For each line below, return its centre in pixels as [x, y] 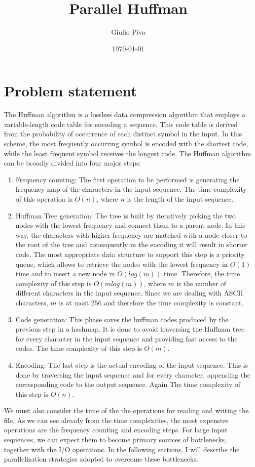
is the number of [201, 283]
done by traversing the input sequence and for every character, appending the [133, 374]
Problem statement [71, 91]
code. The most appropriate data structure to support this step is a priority [130, 254]
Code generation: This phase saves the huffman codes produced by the [122, 319]
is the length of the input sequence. [180, 199]
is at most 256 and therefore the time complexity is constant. [151, 302]
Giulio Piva [128, 32]
